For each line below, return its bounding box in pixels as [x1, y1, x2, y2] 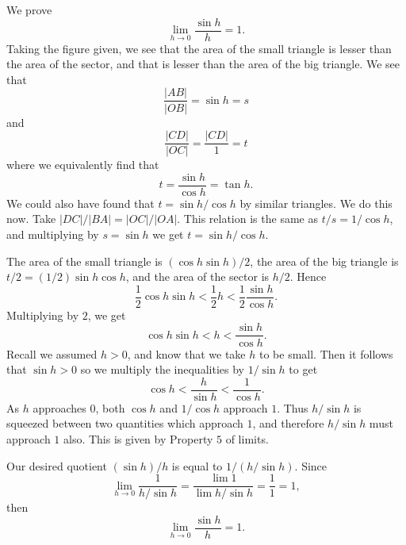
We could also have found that [6, 194, 155, 211]
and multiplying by [6, 226, 99, 242]
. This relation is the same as [177, 210, 318, 227]
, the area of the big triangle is [250, 252, 399, 269]
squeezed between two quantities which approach [6, 415, 243, 432]
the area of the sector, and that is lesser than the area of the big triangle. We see [6, 56, 400, 72]
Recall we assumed [6, 345, 98, 362]
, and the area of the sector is [125, 268, 270, 285]
